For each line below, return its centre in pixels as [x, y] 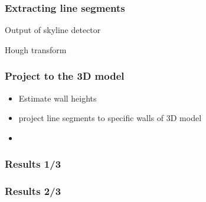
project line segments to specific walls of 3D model [110, 118]
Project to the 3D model [65, 76]
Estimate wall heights [58, 98]
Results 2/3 [33, 191]
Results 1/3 [33, 164]
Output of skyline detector [53, 30]
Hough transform [36, 49]
